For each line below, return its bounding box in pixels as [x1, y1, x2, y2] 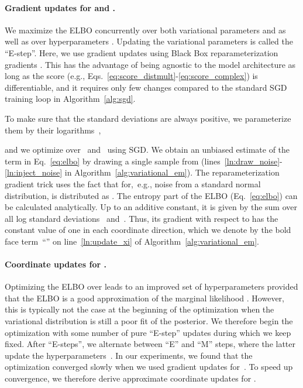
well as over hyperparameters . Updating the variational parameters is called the [5, 35, 293, 47]
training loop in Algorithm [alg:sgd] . [5, 92, 136, 105]
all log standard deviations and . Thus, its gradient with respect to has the [5, 212, 278, 224]
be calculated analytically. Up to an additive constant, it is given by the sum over [5, 201, 297, 213]
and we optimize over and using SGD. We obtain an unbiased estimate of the [5, 143, 290, 156]
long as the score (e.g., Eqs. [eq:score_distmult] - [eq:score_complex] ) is [5, 70, 258, 82]
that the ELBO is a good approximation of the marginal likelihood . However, [5, 291, 284, 304]
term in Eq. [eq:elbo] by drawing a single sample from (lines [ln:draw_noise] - [5, 154, 283, 167]
